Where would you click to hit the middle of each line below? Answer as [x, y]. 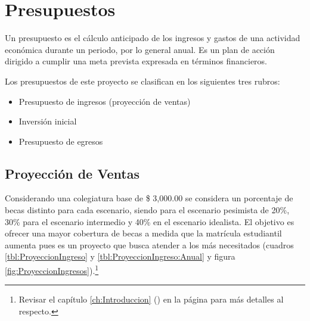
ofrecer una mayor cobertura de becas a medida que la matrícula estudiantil [143, 233]
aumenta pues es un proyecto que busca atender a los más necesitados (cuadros [149, 244]
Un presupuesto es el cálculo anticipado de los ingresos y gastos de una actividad [153, 38]
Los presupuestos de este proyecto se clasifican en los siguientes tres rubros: [142, 81]
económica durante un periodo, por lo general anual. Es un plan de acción [140, 49]
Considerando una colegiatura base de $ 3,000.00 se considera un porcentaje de [149, 198]
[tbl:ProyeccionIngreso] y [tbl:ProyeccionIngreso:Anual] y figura [120, 256]
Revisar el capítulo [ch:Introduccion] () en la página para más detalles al [151, 299]
